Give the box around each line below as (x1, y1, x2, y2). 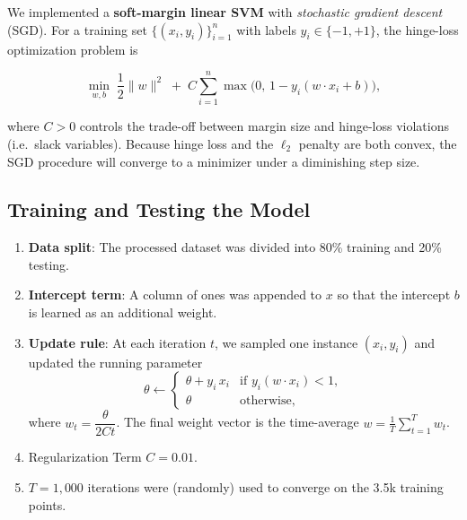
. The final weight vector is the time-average (116, 412, 359, 431)
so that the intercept (337, 285, 451, 304)
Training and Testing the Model (7, 195, 311, 223)
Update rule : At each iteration (28, 333, 207, 351)
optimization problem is (7, 39, 138, 58)
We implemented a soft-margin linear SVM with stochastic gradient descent (7, 3, 443, 21)
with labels (236, 20, 296, 39)
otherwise (240, 394, 292, 407)
